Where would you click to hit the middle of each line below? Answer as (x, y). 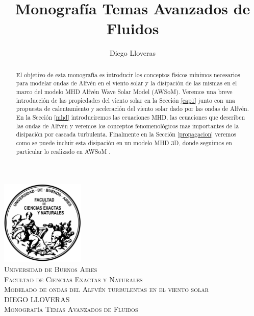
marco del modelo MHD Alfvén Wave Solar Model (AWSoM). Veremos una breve (124, 92)
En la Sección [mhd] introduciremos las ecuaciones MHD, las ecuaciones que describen (131, 117)
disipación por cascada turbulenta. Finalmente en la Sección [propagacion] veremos (126, 134)
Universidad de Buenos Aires (51, 269)
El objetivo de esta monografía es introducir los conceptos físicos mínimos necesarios (128, 74)
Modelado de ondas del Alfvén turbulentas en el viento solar (107, 289)
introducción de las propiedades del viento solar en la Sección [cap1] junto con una (125, 100)
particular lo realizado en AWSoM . (63, 151)
